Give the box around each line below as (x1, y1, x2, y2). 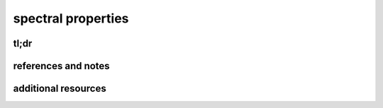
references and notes (13, 60, 110, 72)
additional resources (13, 83, 106, 95)
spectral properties (13, 11, 129, 26)
